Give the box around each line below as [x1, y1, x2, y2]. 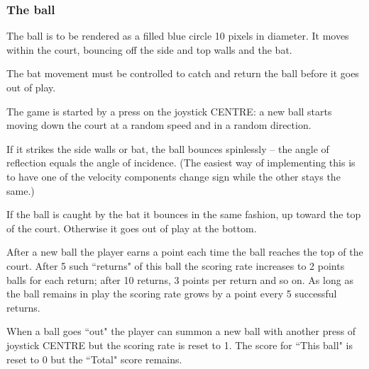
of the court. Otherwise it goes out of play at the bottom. [6, 220, 257, 235]
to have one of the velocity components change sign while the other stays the [6, 169, 341, 183]
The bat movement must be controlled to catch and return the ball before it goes [6, 66, 359, 81]
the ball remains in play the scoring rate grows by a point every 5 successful [6, 286, 337, 301]
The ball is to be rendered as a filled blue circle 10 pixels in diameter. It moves [6, 28, 349, 43]
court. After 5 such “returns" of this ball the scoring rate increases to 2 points [6, 258, 345, 273]
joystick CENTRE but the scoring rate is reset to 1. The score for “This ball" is [6, 337, 353, 352]
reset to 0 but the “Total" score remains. [6, 351, 182, 366]
